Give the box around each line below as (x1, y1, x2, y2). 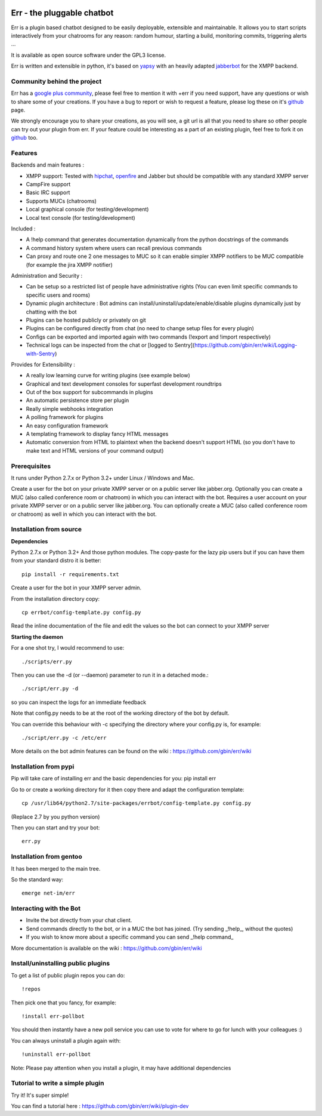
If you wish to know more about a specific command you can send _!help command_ (26, 933, 234, 940)
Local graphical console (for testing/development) (26, 206, 149, 213)
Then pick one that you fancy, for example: (11, 999, 116, 1006)
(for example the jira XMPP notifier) (26, 261, 113, 268)
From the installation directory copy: (11, 595, 100, 602)
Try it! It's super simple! (11, 1092, 69, 1099)
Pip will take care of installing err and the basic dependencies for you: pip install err (11, 775, 216, 782)
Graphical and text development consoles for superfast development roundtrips (26, 380, 222, 388)
